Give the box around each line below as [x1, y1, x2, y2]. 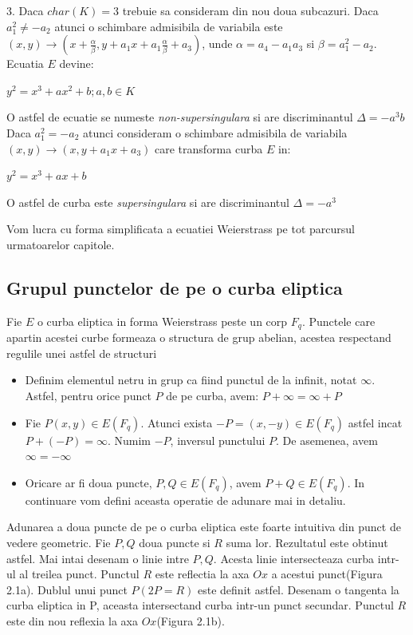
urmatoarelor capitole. [6, 236, 115, 252]
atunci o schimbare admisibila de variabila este [54, 18, 283, 34]
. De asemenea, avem [276, 431, 378, 448]
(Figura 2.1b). [156, 612, 225, 629]
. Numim [107, 431, 151, 448]
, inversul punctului [170, 431, 265, 448]
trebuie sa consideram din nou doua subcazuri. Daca [122, 2, 379, 18]
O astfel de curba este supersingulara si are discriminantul [6, 193, 289, 210]
